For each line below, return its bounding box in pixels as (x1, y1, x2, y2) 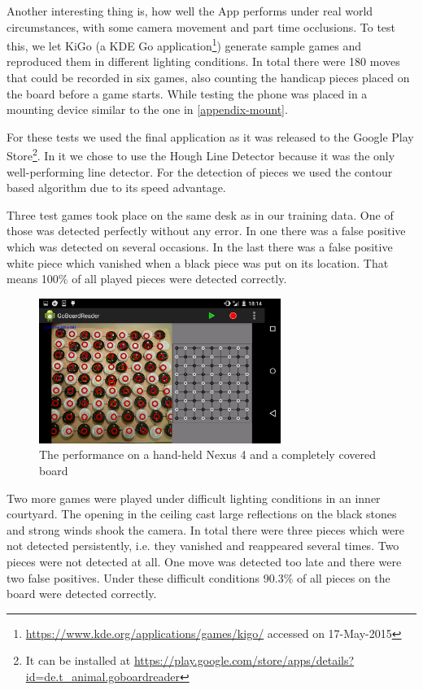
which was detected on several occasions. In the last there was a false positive (7, 238, 393, 255)
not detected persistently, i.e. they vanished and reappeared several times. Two (7, 537, 399, 554)
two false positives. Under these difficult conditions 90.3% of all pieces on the (7, 569, 390, 586)
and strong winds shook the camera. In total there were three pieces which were (7, 521, 404, 538)
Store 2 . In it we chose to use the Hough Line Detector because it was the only (7, 145, 395, 164)
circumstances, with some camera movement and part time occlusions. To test (7, 18, 396, 35)
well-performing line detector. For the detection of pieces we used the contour (7, 163, 393, 180)
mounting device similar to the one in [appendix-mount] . (7, 101, 288, 118)
